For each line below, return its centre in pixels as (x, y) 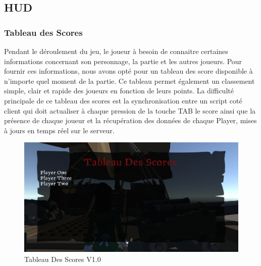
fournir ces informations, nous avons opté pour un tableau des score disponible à (128, 71)
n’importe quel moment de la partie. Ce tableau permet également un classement (129, 81)
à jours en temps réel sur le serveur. (59, 130)
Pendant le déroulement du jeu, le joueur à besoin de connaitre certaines (116, 51)
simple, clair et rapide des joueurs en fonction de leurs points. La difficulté (119, 91)
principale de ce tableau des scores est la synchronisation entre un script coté (123, 100)
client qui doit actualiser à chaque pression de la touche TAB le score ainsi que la (130, 110)
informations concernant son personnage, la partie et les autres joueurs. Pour (123, 61)
